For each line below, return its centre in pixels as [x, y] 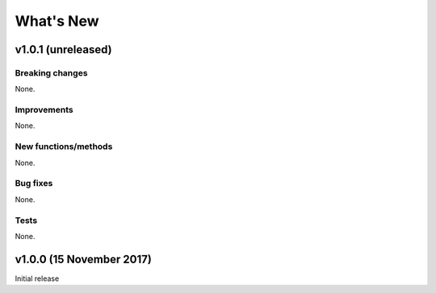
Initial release [37, 279]
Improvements [44, 110]
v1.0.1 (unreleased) [63, 50]
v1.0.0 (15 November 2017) [84, 259]
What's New [57, 21]
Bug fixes [34, 184]
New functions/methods [64, 146]
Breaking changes [51, 72]
